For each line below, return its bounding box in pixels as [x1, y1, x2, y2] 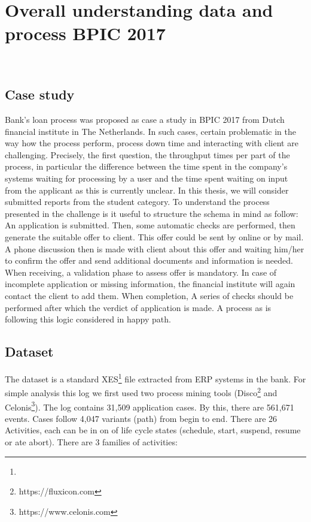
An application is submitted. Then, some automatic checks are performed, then [5, 219, 295, 231]
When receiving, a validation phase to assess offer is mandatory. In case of [5, 265, 277, 278]
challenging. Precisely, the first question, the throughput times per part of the [5, 148, 290, 161]
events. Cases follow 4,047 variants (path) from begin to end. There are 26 [5, 412, 278, 424]
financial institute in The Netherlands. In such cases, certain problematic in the [5, 125, 297, 137]
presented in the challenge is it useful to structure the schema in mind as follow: [5, 207, 298, 219]
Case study [5, 85, 75, 104]
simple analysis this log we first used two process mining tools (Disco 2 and [5, 385, 278, 399]
